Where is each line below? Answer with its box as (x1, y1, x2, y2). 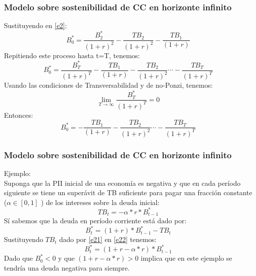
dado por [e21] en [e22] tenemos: (59, 234, 157, 244)
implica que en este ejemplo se (141, 253, 232, 263)
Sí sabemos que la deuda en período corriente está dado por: (4, 215, 186, 226)
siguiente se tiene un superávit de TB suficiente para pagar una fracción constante (4, 187, 253, 198)
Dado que (4, 253, 33, 263)
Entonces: (4, 109, 33, 120)
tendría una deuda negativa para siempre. (4, 263, 130, 273)
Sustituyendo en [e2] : (4, 20, 67, 31)
